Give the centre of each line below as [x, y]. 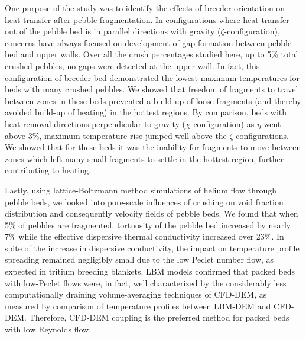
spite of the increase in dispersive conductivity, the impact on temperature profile [152, 248]
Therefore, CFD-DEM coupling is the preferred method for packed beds [159, 317]
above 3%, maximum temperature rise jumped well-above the [116, 135]
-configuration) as [222, 123]
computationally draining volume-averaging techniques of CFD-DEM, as [136, 294]
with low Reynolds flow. [48, 329]
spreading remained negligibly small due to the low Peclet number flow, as [139, 259]
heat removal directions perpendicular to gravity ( [95, 123]
